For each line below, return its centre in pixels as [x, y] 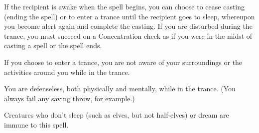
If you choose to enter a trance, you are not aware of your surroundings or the [123, 62]
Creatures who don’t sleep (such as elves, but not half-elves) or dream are [117, 115]
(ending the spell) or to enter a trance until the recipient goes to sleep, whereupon [129, 16]
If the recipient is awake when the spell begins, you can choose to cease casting [125, 6]
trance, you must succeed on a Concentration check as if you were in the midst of [128, 35]
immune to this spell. [36, 124]
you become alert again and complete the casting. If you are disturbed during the [128, 26]
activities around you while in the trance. [67, 72]
